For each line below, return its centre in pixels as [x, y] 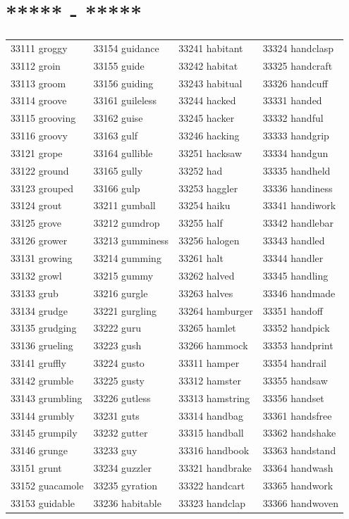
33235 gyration [125, 485]
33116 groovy [39, 136]
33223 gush [117, 345]
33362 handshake [299, 433]
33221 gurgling [125, 310]
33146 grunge [39, 450]
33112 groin [36, 65]
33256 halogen [209, 240]
